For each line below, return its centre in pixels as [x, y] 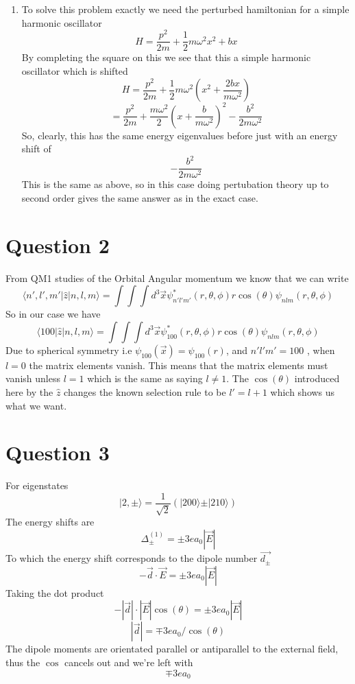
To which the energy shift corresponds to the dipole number [132, 558]
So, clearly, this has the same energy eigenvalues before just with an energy [180, 135]
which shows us [303, 392]
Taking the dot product [55, 592]
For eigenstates [37, 485]
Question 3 [58, 452]
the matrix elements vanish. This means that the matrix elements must [179, 365]
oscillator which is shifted [75, 70]
